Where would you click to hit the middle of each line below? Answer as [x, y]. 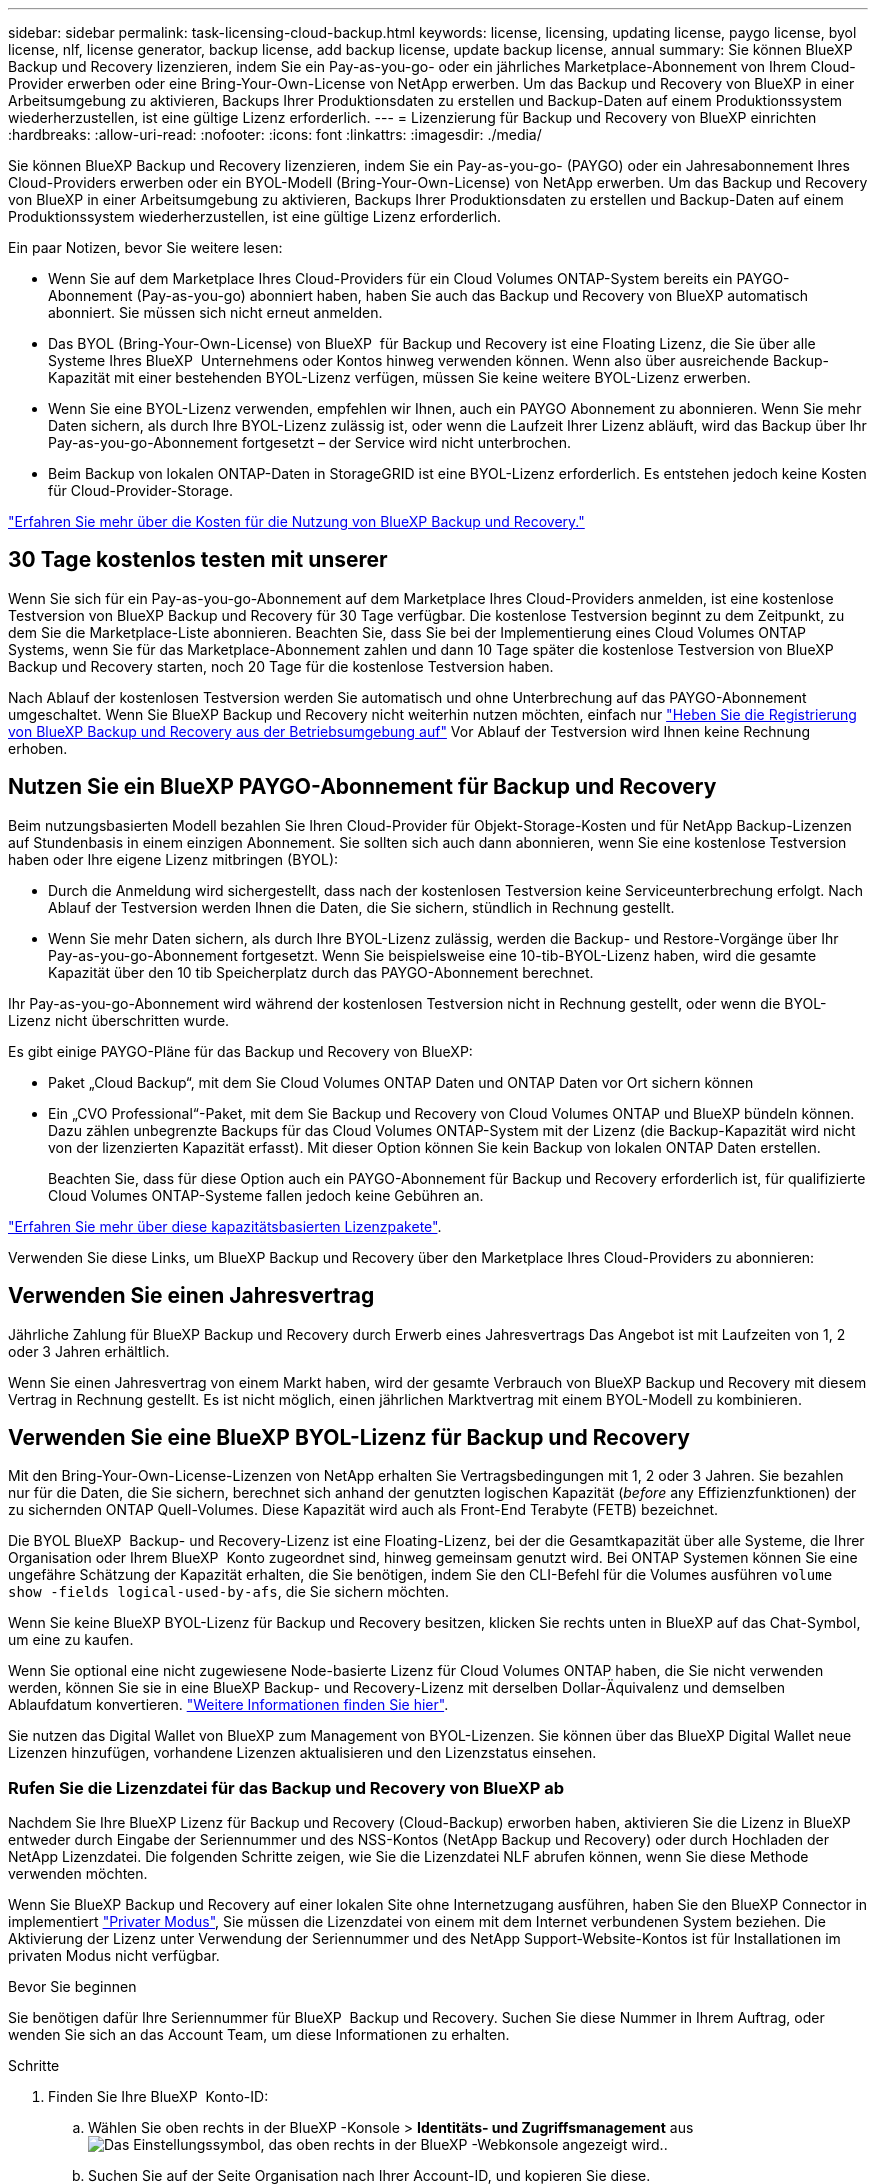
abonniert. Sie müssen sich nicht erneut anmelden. [215, 312]
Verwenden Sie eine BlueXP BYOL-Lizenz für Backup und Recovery [349, 1437]
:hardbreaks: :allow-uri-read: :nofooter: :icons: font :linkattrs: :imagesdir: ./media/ [275, 134]
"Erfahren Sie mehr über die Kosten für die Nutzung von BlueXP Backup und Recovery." [296, 521]
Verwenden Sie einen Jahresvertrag [191, 1296]
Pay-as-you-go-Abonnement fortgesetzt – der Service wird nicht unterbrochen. [310, 442]
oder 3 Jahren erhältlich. [89, 1351]
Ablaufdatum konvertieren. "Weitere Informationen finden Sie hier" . [228, 1705]
